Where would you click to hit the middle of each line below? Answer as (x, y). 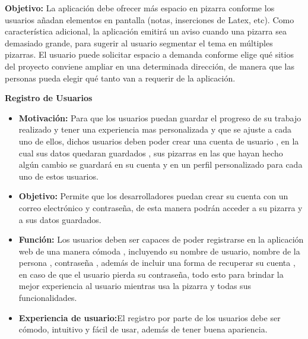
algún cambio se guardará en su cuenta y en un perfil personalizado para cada (161, 164)
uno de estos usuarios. (58, 176)
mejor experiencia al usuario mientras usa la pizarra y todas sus (135, 286)
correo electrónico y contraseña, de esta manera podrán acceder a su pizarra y (161, 207)
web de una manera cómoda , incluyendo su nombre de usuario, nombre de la (159, 251)
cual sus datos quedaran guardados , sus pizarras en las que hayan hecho (151, 153)
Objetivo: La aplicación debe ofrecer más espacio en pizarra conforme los (140, 8)
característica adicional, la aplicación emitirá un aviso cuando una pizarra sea (146, 31)
